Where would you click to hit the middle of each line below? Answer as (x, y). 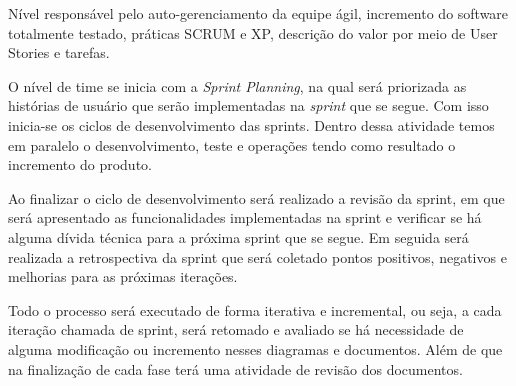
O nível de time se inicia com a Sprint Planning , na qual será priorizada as (237, 85)
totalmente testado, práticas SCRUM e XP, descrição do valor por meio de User (253, 32)
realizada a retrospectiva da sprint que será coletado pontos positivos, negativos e (257, 256)
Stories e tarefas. (59, 52)
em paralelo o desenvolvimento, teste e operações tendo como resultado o (232, 144)
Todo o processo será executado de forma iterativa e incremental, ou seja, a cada (255, 309)
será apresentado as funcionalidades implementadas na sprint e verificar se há (245, 217)
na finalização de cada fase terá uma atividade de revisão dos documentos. (235, 368)
